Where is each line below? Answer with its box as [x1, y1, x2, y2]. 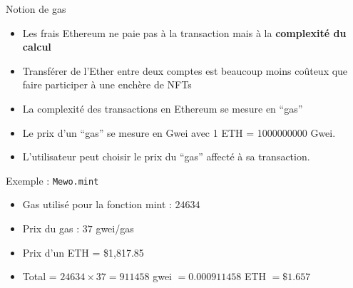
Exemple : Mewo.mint [6, 173, 99, 187]
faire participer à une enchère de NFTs [22, 77, 192, 92]
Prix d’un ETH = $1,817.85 [22, 245, 144, 259]
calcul [22, 39, 51, 54]
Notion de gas [6, 1, 66, 16]
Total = [22, 269, 57, 284]
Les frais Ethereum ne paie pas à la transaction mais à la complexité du [22, 25, 347, 40]
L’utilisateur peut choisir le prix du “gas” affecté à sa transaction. [22, 149, 310, 164]
